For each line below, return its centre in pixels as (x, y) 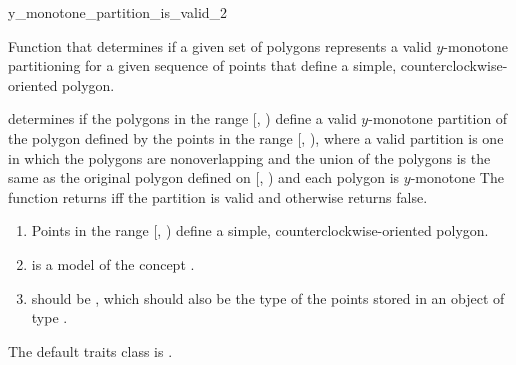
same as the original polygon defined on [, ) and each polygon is (204, 177)
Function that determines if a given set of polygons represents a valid (220, 45)
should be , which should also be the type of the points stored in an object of (268, 297)
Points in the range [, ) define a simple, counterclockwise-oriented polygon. (260, 230)
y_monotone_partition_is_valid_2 (118, 12)
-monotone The (457, 177)
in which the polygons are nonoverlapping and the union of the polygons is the (249, 157)
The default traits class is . (90, 350)
